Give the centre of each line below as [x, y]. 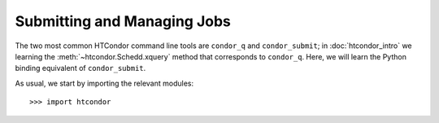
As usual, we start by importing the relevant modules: [104, 83]
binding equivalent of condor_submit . [80, 68]
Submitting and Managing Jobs [123, 21]
